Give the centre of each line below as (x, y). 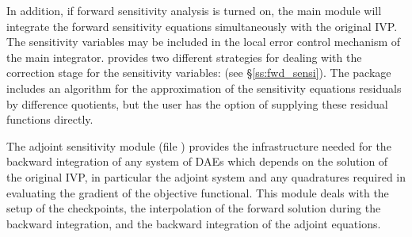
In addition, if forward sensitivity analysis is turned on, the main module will (194, 10)
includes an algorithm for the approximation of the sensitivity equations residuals (204, 88)
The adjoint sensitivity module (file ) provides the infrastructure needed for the (199, 145)
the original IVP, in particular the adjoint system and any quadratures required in (206, 176)
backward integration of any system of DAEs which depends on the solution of (197, 161)
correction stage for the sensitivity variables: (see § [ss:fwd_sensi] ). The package (199, 73)
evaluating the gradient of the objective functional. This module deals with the (198, 192)
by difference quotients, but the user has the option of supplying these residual (197, 103)
